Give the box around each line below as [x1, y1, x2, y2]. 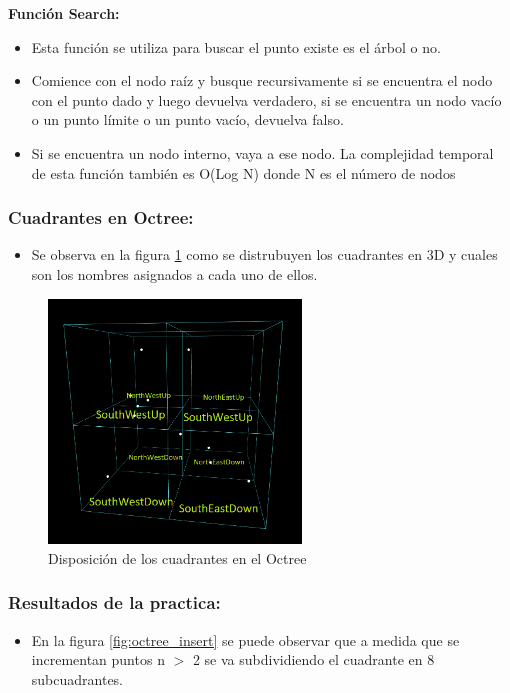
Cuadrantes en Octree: [8, 205, 194, 230]
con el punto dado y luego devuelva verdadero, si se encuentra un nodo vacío [31, 89, 502, 110]
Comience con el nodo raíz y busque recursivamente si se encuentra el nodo [31, 70, 493, 91]
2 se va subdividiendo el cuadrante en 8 [192, 649, 435, 670]
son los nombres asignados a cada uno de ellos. [31, 263, 318, 284]
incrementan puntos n [31, 649, 165, 670]
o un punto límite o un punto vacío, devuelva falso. [31, 109, 344, 130]
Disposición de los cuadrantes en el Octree [48, 547, 307, 568]
